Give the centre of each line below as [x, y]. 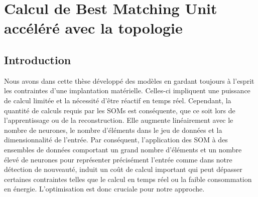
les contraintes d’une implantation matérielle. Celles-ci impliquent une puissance [127, 90]
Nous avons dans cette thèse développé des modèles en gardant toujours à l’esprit [129, 80]
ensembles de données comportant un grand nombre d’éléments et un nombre [123, 149]
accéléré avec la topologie [93, 28]
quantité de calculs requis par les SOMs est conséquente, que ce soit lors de [120, 110]
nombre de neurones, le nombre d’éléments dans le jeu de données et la [113, 130]
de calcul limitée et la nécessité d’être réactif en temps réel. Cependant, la [118, 100]
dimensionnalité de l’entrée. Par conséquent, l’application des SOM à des [116, 140]
